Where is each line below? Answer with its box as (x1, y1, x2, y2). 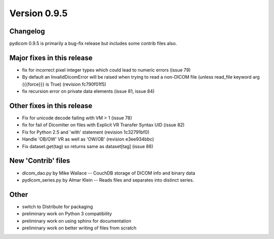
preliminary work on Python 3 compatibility (22, 211, 112, 217)
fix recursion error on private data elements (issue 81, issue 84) (22, 88, 155, 94)
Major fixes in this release (9, 53, 93, 62)
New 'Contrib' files (9, 156, 71, 165)
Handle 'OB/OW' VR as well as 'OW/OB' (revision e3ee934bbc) (22, 136, 154, 142)
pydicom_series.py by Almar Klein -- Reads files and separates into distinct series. (22, 177, 194, 183)
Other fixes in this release (9, 101, 92, 110)
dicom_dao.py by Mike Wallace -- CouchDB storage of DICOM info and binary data (22, 170, 195, 176)
